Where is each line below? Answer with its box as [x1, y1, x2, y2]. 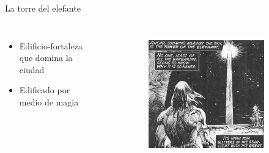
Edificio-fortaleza [19, 39, 83, 52]
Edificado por [19, 84, 70, 96]
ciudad [19, 63, 45, 76]
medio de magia [19, 95, 79, 108]
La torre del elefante [5, 2, 81, 14]
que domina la [19, 51, 73, 64]
